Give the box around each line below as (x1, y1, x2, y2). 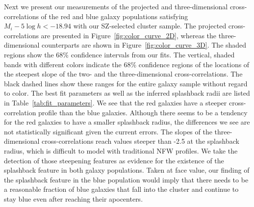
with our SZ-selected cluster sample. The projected (73, 21, 227, 31)
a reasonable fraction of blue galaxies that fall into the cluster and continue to (4, 184, 239, 194)
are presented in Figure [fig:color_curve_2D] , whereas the (41, 30, 217, 40)
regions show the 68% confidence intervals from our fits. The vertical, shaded (4, 49, 235, 59)
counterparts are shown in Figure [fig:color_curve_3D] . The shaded (42, 40, 247, 50)
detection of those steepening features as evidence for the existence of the (4, 155, 224, 165)
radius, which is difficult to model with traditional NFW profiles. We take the (4, 145, 238, 155)
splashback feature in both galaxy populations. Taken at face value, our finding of (4, 165, 250, 175)
